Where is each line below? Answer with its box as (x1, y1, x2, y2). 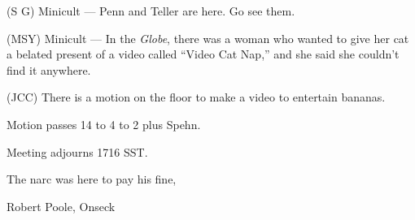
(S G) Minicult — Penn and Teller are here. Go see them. (7, 2, 295, 19)
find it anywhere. (7, 61, 91, 78)
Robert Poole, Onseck (7, 197, 116, 214)
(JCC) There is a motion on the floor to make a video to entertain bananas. (7, 88, 386, 106)
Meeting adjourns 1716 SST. (7, 143, 148, 160)
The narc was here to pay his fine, (7, 170, 177, 188)
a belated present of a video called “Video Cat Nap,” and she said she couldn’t (7, 45, 400, 63)
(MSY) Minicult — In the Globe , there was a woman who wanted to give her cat (7, 29, 409, 46)
